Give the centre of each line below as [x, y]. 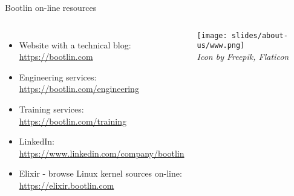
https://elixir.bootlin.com [67, 185]
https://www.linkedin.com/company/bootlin [102, 153]
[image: [212, 35]
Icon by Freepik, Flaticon [243, 56]
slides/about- [260, 35]
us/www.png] [221, 46]
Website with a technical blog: [75, 44]
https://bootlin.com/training [73, 121]
